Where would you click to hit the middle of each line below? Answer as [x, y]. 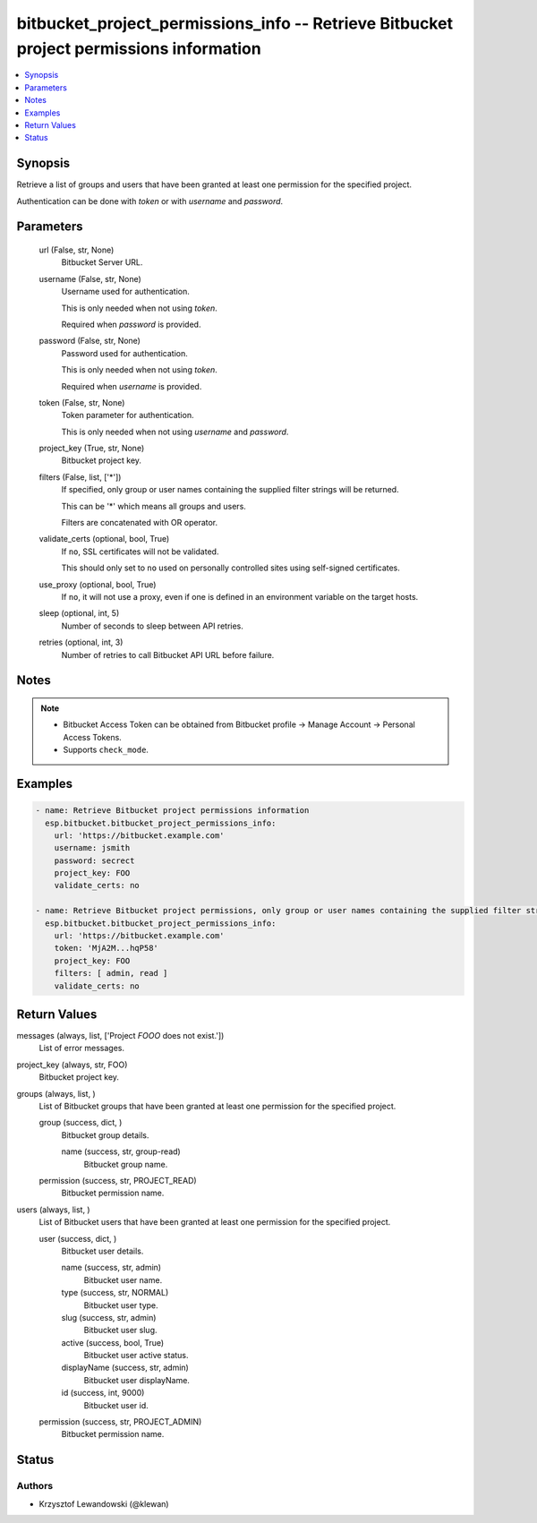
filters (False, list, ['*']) [80, 477]
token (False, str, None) [82, 402]
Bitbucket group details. [105, 1135]
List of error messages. [82, 1048]
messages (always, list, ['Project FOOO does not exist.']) [120, 1036]
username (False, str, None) [90, 278]
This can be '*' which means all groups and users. [153, 506]
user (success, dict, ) [78, 1238]
